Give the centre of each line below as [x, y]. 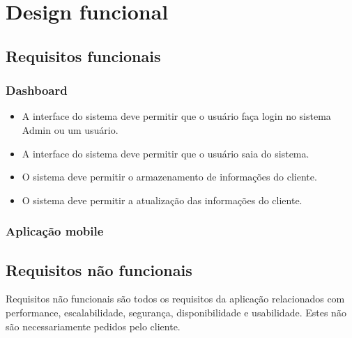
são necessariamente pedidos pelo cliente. [93, 326]
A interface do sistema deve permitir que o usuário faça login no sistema [176, 116]
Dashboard [37, 90]
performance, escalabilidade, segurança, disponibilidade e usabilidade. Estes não [176, 312]
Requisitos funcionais [83, 55]
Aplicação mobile [55, 231]
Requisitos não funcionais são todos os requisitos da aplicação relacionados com [175, 299]
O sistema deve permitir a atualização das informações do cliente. [162, 200]
